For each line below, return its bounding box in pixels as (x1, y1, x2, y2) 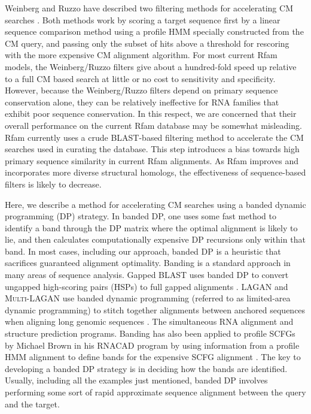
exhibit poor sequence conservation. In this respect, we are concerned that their (5, 107, 297, 120)
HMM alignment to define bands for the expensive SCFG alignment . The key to (5, 350, 301, 363)
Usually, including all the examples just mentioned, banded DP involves (5, 374, 268, 386)
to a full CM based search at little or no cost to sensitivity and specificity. (5, 72, 276, 84)
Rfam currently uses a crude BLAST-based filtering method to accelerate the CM (5, 131, 304, 143)
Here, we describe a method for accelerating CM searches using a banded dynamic (5, 198, 306, 210)
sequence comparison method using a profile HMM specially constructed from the (5, 25, 304, 38)
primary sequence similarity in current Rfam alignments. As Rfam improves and (5, 154, 298, 167)
